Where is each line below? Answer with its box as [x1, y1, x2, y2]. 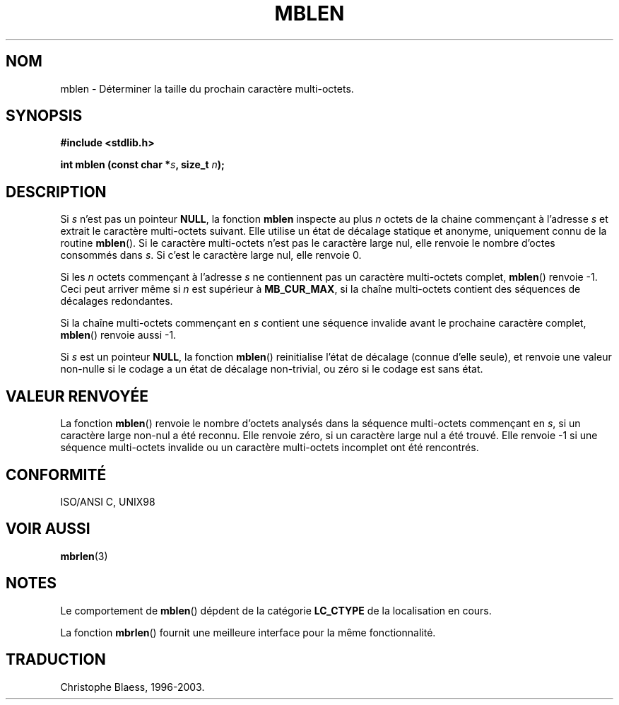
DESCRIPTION [6, 182, 107, 201]
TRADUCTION [6, 651, 106, 669]
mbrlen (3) [60, 549, 108, 562]
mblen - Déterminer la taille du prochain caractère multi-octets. [60, 82, 354, 95]
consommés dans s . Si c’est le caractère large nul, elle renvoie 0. [60, 249, 362, 262]
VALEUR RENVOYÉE [6, 387, 148, 405]
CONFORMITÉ [6, 465, 107, 484]
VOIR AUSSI [6, 520, 90, 538]
